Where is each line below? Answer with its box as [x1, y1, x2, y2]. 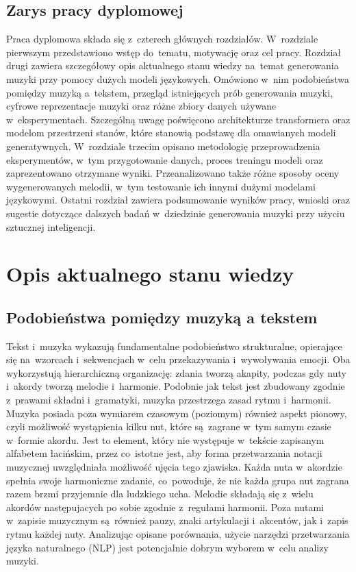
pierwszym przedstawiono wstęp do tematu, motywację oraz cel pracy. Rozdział [6, 45, 342, 59]
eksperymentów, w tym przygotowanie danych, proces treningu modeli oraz [6, 152, 323, 166]
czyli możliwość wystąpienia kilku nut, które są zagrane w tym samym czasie [6, 419, 331, 434]
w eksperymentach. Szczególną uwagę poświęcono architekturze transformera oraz [6, 112, 351, 126]
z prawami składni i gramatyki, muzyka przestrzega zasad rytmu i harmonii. [6, 393, 331, 407]
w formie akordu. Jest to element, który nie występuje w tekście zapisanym [6, 432, 325, 447]
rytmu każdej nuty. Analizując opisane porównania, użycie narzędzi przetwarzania [6, 527, 350, 540]
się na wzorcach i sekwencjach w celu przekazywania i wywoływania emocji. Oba [6, 352, 351, 366]
